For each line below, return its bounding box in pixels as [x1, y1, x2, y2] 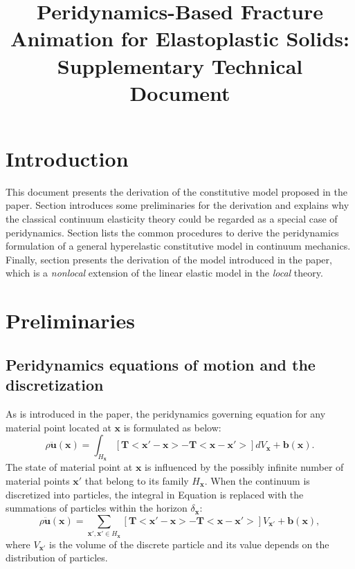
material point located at [6, 420, 111, 434]
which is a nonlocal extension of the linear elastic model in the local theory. [6, 265, 323, 280]
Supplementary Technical [57, 51, 303, 80]
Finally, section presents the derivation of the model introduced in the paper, [6, 252, 332, 266]
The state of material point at [6, 460, 133, 474]
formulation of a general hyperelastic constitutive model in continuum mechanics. [6, 239, 351, 253]
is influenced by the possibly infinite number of [145, 460, 344, 474]
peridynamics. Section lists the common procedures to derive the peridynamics [6, 225, 339, 239]
